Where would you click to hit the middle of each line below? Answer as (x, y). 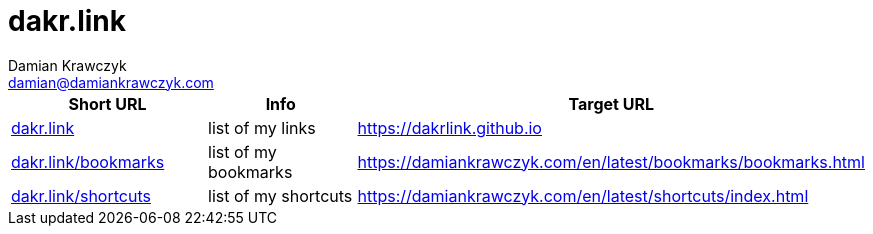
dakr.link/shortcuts (81, 195)
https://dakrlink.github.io (449, 127)
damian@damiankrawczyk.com (111, 82)
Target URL (611, 103)
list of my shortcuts (280, 195)
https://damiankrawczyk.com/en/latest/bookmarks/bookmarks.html (611, 161)
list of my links (262, 127)
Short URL (107, 103)
